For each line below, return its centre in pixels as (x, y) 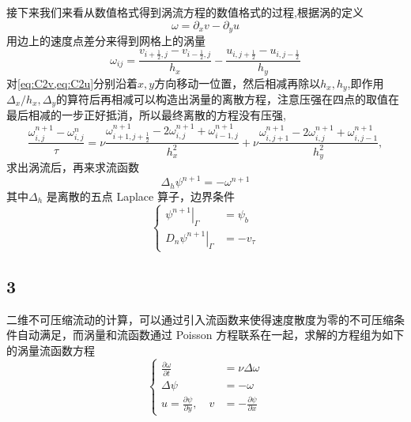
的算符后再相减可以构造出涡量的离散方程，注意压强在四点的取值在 (228, 99)
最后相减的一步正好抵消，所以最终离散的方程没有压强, (146, 115)
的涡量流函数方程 (51, 350)
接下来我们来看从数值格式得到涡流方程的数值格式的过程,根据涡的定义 (185, 12)
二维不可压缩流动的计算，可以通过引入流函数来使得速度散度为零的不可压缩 (200, 319)
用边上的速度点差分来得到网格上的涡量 (106, 41)
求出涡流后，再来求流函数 (73, 167)
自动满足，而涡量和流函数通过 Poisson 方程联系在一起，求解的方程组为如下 (211, 335)
